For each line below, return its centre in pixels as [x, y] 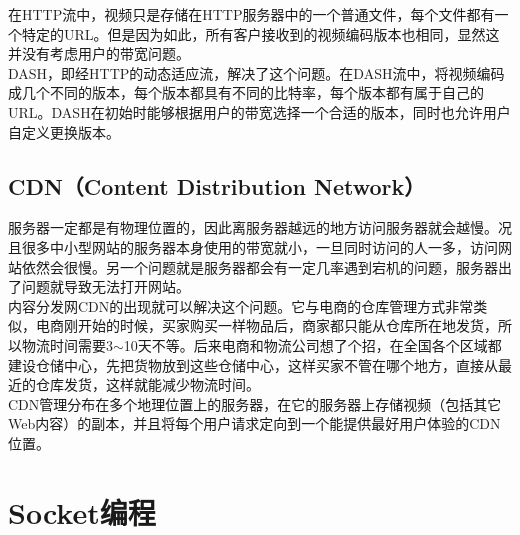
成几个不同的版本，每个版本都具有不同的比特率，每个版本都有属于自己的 [246, 92]
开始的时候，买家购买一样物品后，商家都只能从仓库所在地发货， [287, 325]
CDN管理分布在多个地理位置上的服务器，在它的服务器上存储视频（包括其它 [255, 403]
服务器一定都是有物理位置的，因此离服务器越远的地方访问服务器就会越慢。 [253, 227]
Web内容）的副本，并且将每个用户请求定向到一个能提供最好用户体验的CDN [254, 423]
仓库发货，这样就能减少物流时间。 [147, 384]
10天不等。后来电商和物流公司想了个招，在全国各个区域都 [312, 344]
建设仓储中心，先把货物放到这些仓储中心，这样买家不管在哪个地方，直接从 [253, 364]
